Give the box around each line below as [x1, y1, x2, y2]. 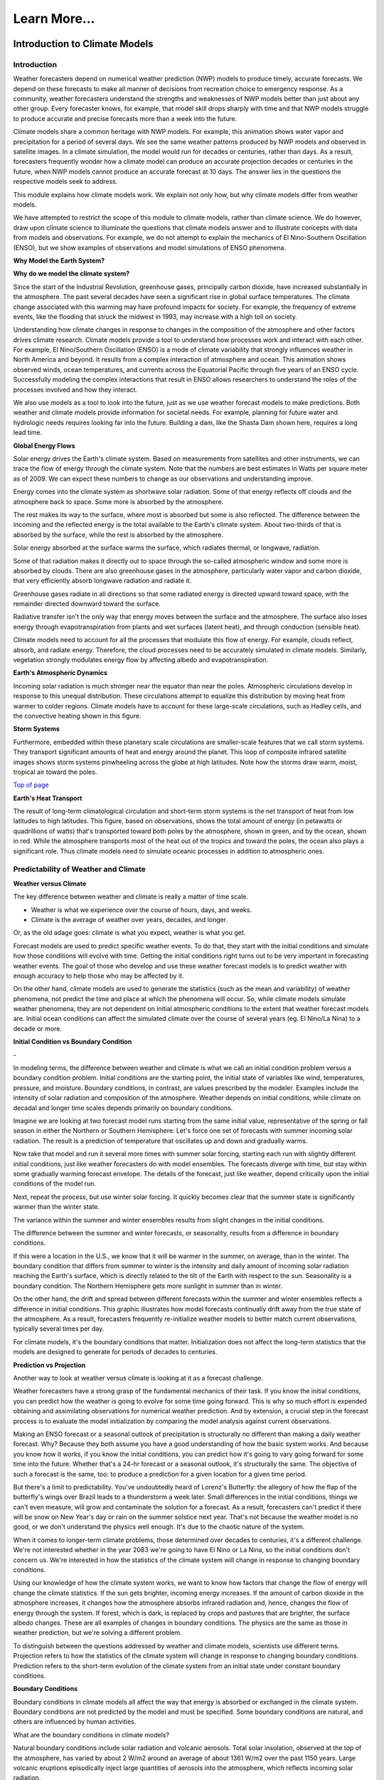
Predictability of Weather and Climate [13, 864, 146, 874]
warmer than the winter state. [13, 1203, 100, 1211]
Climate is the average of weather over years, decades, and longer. [31, 915, 228, 923]
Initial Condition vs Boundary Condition [13, 1037, 132, 1046]
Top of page [13, 780, 49, 790]
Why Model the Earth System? [13, 256, 105, 265]
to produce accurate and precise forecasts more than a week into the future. [13, 114, 238, 122]
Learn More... [13, 11, 95, 26]
